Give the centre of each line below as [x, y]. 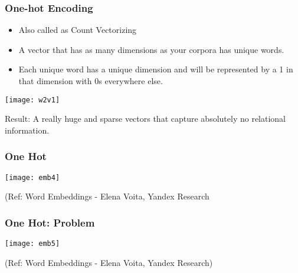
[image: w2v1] [32, 100]
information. [27, 130]
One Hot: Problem [50, 222]
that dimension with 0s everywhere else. [91, 81]
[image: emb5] [32, 244]
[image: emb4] [32, 177]
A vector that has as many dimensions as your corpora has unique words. [151, 49]
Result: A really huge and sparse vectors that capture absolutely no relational [145, 119]
